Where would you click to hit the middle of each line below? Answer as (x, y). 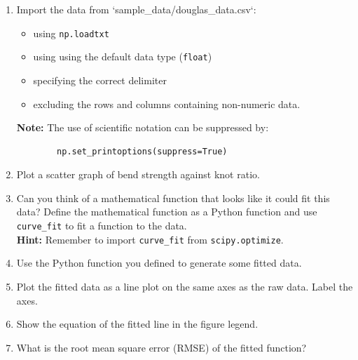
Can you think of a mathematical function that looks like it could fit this (173, 198)
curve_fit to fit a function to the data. (102, 226)
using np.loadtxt (71, 33)
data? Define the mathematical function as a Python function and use (167, 212)
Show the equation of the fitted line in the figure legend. (137, 324)
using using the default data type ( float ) (123, 56)
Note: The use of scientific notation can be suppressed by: (143, 127)
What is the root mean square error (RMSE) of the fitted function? (161, 347)
